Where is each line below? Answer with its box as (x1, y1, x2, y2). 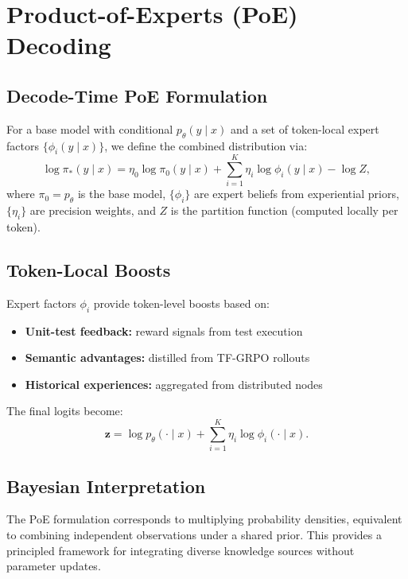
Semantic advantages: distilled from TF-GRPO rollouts (25, 349, 310, 366)
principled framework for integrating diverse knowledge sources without (6, 542, 355, 558)
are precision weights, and (29, 202, 156, 219)
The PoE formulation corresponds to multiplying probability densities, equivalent (6, 511, 402, 527)
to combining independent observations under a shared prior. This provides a (6, 526, 382, 542)
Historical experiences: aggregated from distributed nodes (25, 375, 323, 392)
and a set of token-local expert (230, 120, 379, 137)
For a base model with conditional (6, 120, 173, 137)
